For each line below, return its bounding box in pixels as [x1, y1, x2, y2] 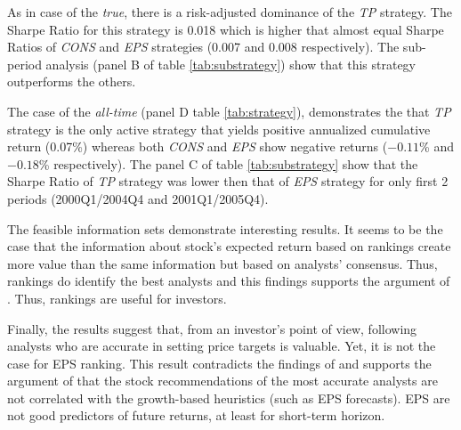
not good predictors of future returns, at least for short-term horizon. [7, 406, 385, 425]
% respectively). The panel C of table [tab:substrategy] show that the [38, 154, 418, 173]
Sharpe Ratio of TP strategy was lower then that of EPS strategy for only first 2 [7, 172, 449, 191]
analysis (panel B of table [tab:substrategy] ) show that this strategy [45, 54, 417, 73]
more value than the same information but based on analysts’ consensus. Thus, [7, 254, 438, 272]
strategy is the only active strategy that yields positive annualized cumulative [7, 119, 431, 138]
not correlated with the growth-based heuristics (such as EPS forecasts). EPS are [7, 388, 450, 407]
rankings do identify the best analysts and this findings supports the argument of [7, 272, 450, 290]
